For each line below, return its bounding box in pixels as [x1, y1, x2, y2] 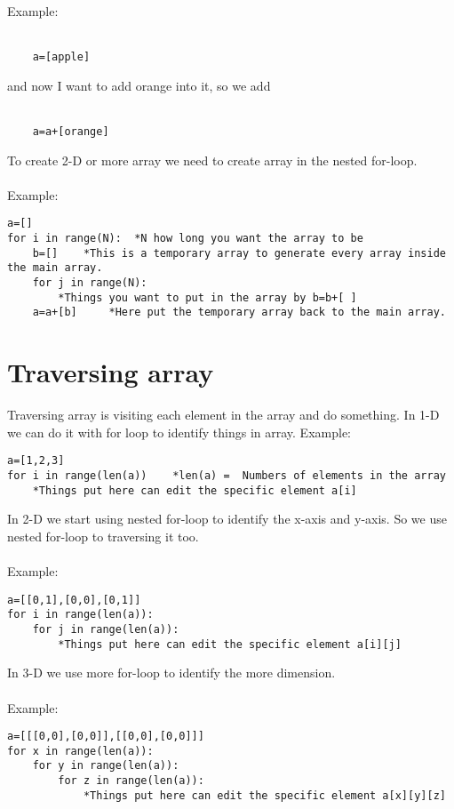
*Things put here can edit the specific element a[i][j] [58, 637, 402, 651]
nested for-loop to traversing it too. [7, 526, 199, 545]
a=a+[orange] [32, 125, 109, 139]
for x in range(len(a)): [7, 744, 154, 757]
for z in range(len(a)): [58, 774, 204, 788]
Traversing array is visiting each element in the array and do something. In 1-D [7, 405, 440, 424]
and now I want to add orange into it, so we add [7, 76, 271, 94]
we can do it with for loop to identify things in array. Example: [7, 422, 351, 441]
